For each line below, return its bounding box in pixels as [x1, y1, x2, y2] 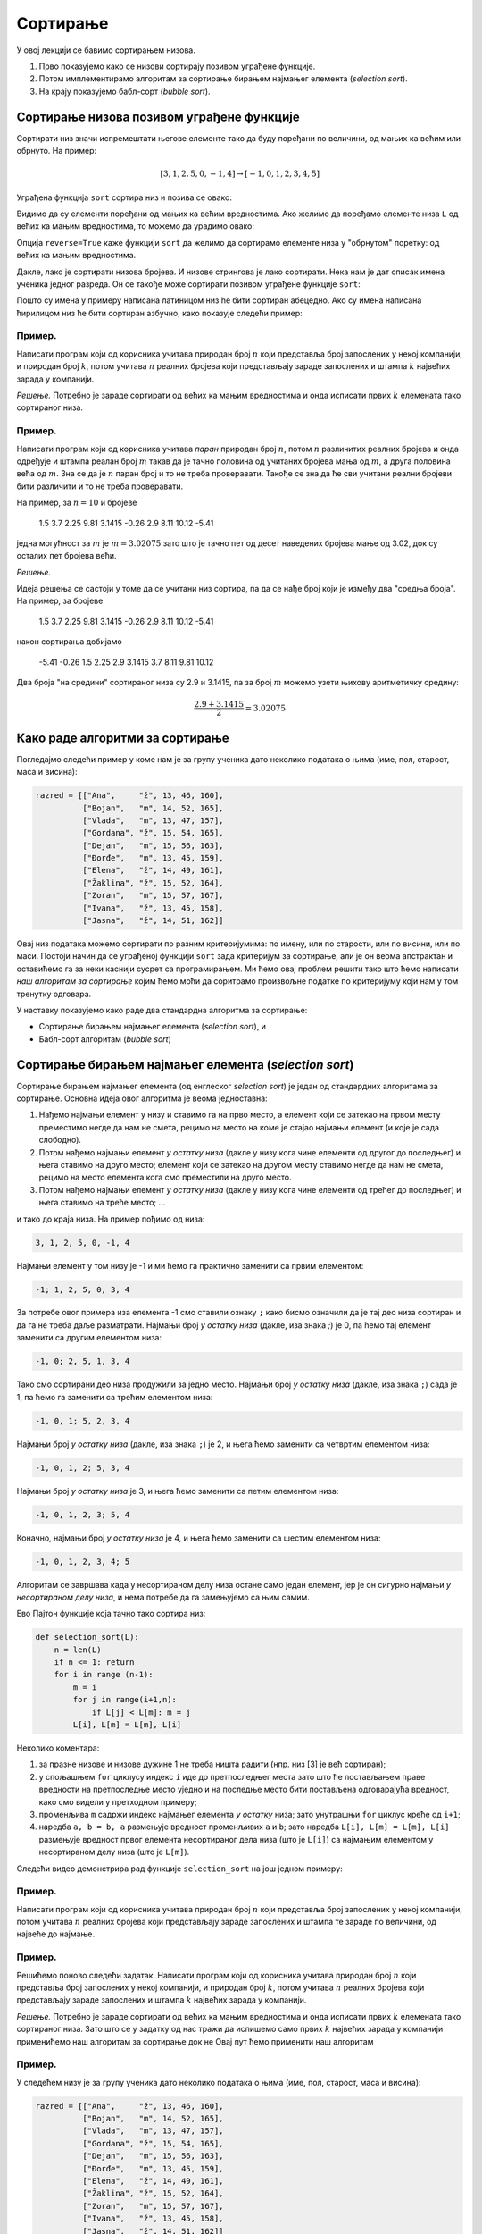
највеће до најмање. [16, 1928, 96, 1939]
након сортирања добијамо [16, 636, 122, 647]
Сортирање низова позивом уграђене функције [16, 109, 300, 124]
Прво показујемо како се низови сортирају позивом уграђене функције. [38, 61, 316, 71]
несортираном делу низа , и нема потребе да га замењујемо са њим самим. [16, 1592, 310, 1602]
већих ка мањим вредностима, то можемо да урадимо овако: [16, 221, 254, 231]
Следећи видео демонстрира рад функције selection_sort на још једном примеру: [16, 1863, 343, 1874]
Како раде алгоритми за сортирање [16, 730, 229, 745]
